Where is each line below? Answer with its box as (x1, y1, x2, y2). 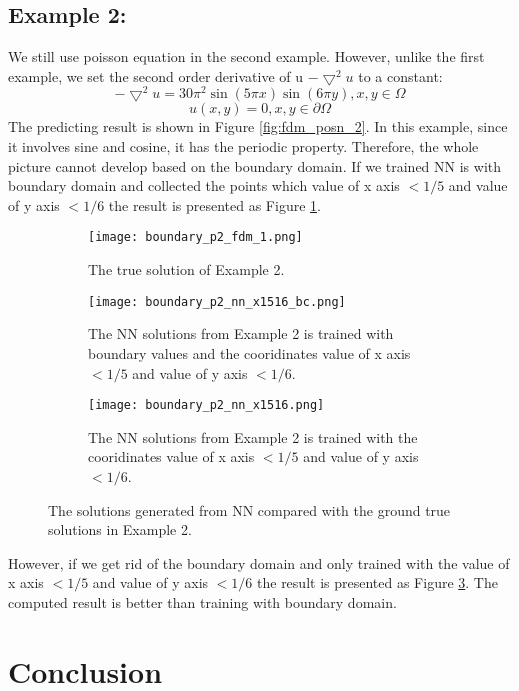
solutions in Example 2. (48, 519, 192, 540)
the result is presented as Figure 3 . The (257, 572, 498, 593)
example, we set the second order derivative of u (8, 65, 304, 86)
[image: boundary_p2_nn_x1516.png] (88, 398, 325, 413)
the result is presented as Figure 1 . (108, 194, 321, 215)
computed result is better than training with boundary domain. (8, 591, 397, 612)
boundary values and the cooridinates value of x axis (88, 342, 411, 363)
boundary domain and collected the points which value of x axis (8, 175, 400, 196)
